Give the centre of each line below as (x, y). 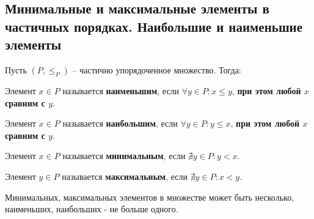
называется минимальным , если (124, 156)
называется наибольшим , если (120, 123)
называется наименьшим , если (121, 90)
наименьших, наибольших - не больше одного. (92, 209)
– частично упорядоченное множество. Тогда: (157, 69)
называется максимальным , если (125, 176)
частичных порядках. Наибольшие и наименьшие (154, 26)
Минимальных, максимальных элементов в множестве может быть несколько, (150, 197)
